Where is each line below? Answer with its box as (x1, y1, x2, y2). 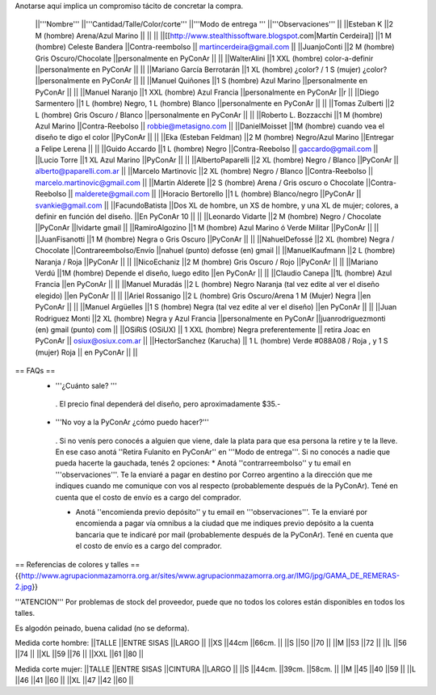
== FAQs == (15, 366, 56, 376)
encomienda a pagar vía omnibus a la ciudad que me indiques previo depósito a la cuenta (75, 518, 375, 529)
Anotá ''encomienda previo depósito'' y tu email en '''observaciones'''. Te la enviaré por (75, 508, 367, 517)
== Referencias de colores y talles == (15, 559, 140, 569)
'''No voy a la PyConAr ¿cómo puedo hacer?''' (55, 417, 209, 428)
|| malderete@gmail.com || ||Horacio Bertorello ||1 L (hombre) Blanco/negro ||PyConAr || (68, 189, 362, 199)
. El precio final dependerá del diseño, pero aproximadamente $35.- (55, 398, 281, 408)
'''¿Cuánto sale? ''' (55, 381, 117, 390)
